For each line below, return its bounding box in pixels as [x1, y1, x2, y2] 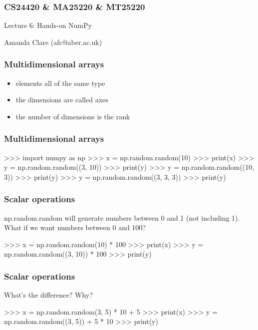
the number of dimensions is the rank [15, 111, 130, 121]
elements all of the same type [15, 77, 105, 88]
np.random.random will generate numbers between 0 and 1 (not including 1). [4, 212, 240, 223]
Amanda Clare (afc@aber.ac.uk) [4, 36, 102, 47]
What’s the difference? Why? [4, 290, 93, 300]
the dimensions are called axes [15, 94, 108, 105]
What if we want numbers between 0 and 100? [4, 222, 146, 233]
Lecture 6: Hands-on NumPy [4, 20, 92, 30]
